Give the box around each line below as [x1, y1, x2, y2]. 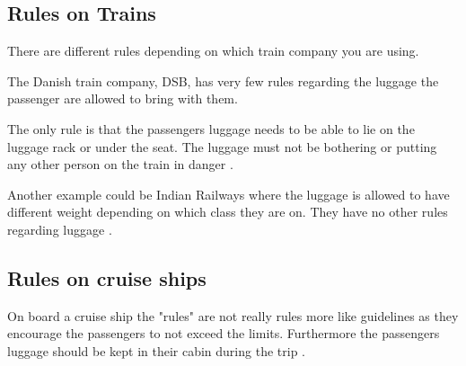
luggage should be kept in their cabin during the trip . [7, 341, 305, 360]
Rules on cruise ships [7, 263, 207, 291]
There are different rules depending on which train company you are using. [7, 41, 419, 60]
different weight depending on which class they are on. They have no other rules [7, 202, 448, 221]
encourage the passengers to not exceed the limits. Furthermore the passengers [7, 324, 440, 343]
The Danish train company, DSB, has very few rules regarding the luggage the [7, 71, 439, 90]
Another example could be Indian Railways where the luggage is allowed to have [7, 184, 450, 203]
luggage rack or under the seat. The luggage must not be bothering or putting [7, 137, 437, 156]
